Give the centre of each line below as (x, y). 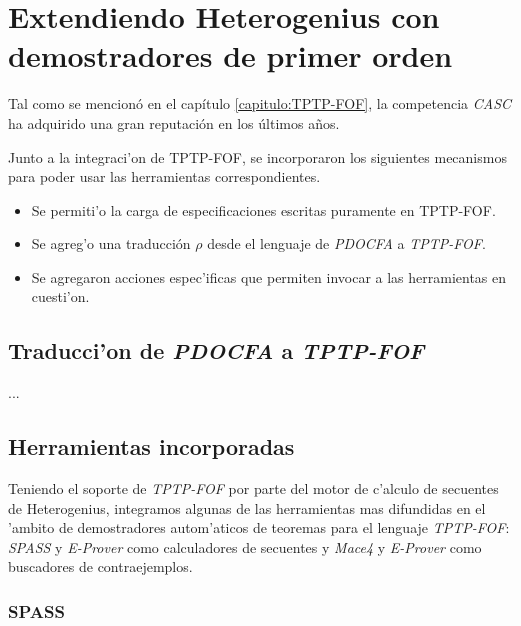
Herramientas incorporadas (151, 446)
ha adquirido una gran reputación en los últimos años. (174, 122)
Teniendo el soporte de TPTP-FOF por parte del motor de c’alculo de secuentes (253, 488)
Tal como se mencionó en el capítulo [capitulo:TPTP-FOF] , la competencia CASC (260, 103)
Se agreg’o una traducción (111, 243)
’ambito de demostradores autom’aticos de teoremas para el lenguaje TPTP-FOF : (259, 527)
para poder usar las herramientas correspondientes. (164, 176)
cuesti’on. (60, 296)
